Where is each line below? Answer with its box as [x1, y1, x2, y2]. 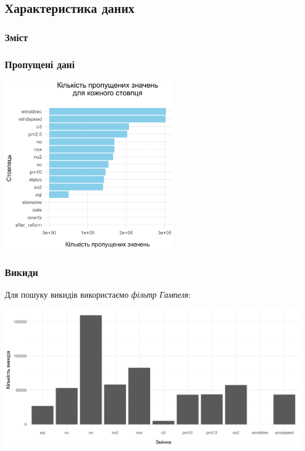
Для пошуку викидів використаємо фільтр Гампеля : [5, 288, 191, 300]
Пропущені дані [5, 56, 75, 71]
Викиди [5, 265, 38, 280]
